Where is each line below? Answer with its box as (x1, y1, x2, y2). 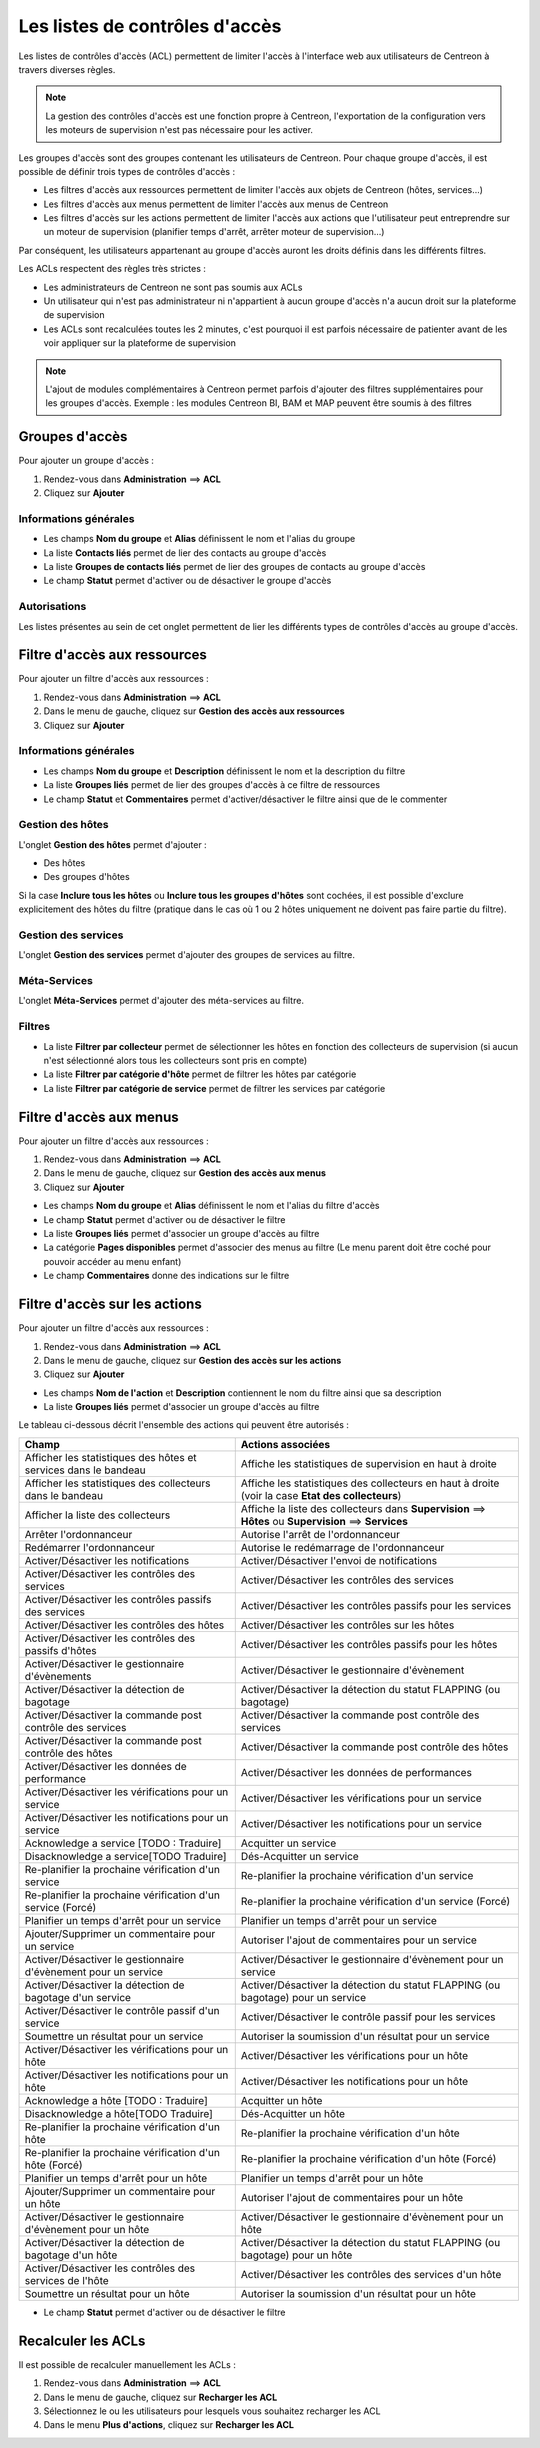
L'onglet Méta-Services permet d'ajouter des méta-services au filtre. (18, 995, 305, 1007)
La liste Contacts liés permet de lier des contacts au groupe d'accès (43, 546, 327, 559)
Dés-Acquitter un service (240, 1849, 359, 1863)
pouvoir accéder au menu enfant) (43, 1255, 182, 1267)
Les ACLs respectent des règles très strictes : (18, 263, 207, 275)
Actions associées (240, 1437, 330, 1451)
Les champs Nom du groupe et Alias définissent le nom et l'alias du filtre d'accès (43, 1200, 380, 1212)
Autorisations (18, 600, 87, 614)
